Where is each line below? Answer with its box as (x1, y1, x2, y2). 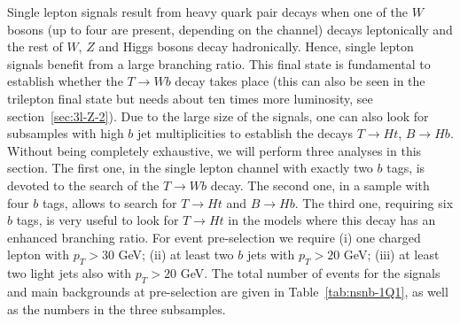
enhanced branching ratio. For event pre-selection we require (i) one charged (7, 228, 421, 246)
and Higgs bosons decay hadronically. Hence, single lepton (98, 37, 414, 56)
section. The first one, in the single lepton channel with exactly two (7, 158, 373, 177)
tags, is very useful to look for (16, 211, 179, 229)
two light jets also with (7, 264, 132, 282)
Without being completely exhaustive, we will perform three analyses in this (7, 141, 422, 159)
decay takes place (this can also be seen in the (175, 72, 425, 90)
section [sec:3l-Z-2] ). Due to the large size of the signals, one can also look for (7, 106, 429, 125)
